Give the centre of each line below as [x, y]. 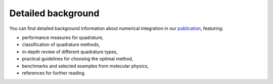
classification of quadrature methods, [61, 45]
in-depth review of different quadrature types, [70, 52]
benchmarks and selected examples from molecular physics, [85, 66]
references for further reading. [54, 73]
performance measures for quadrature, [63, 37]
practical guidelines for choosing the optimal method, [78, 59]
